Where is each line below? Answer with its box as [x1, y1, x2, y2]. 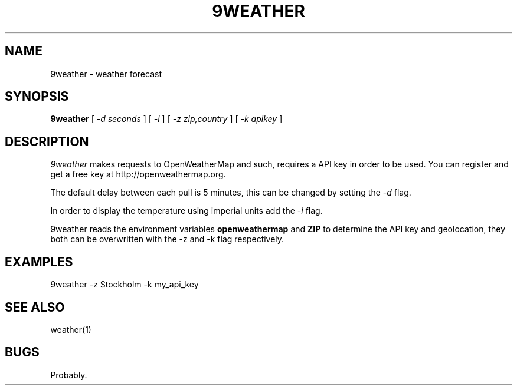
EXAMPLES [5, 254, 73, 269]
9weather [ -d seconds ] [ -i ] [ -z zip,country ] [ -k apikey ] [50, 114, 283, 124]
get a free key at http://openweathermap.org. [50, 169, 226, 180]
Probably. [50, 369, 87, 380]
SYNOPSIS [5, 89, 69, 104]
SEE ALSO [5, 299, 65, 315]
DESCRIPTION [5, 134, 89, 149]
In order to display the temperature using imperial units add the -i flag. [50, 206, 323, 216]
